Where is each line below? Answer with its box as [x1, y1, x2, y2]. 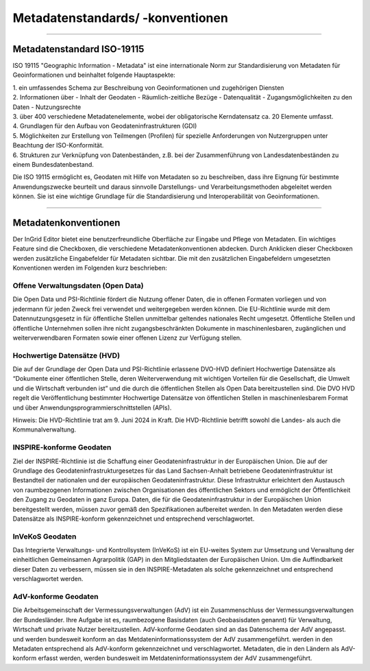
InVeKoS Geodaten [12, 532, 77, 541]
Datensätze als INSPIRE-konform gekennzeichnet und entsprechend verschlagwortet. [12, 515, 255, 523]
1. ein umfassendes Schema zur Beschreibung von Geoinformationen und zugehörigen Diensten [12, 83, 284, 92]
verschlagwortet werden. [12, 575, 84, 583]
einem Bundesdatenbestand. [12, 160, 94, 168]
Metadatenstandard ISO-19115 [12, 43, 145, 55]
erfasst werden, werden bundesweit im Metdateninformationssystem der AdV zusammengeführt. [38, 654, 312, 662]
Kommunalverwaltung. [12, 425, 77, 434]
